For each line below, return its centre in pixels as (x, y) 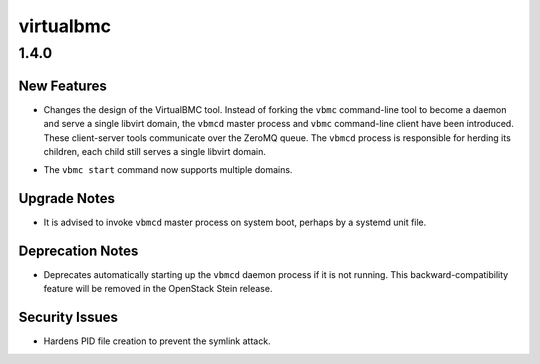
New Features (62, 85)
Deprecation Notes (78, 251)
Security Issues (68, 317)
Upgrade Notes (66, 198)
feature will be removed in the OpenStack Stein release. (158, 289)
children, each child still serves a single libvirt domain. (155, 151)
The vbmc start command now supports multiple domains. (168, 170)
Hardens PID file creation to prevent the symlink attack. (157, 341)
